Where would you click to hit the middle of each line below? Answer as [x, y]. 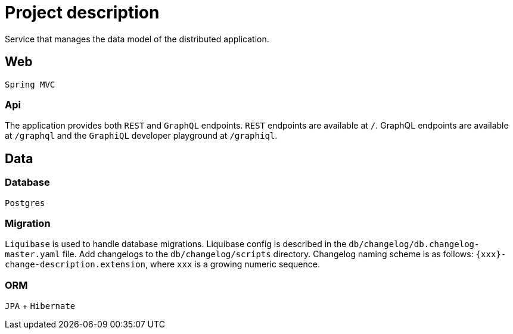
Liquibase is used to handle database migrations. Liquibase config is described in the [176, 244]
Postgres [25, 203]
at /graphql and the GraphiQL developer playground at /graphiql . [141, 136]
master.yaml [32, 255]
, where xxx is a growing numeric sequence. [233, 264]
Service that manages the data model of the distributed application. [137, 39]
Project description [82, 13]
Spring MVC [30, 84]
